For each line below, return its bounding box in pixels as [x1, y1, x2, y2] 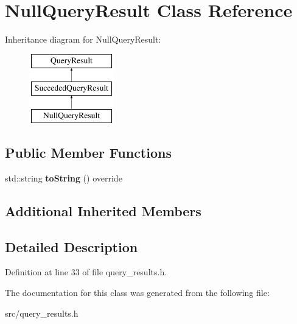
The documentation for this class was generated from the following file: [5, 286, 270, 299]
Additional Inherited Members [5, 201, 201, 220]
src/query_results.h [5, 306, 79, 319]
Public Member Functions [5, 143, 172, 162]
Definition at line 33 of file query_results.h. [5, 266, 167, 278]
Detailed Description [5, 237, 138, 256]
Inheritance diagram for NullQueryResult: [5, 33, 161, 46]
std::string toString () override [5, 171, 122, 184]
